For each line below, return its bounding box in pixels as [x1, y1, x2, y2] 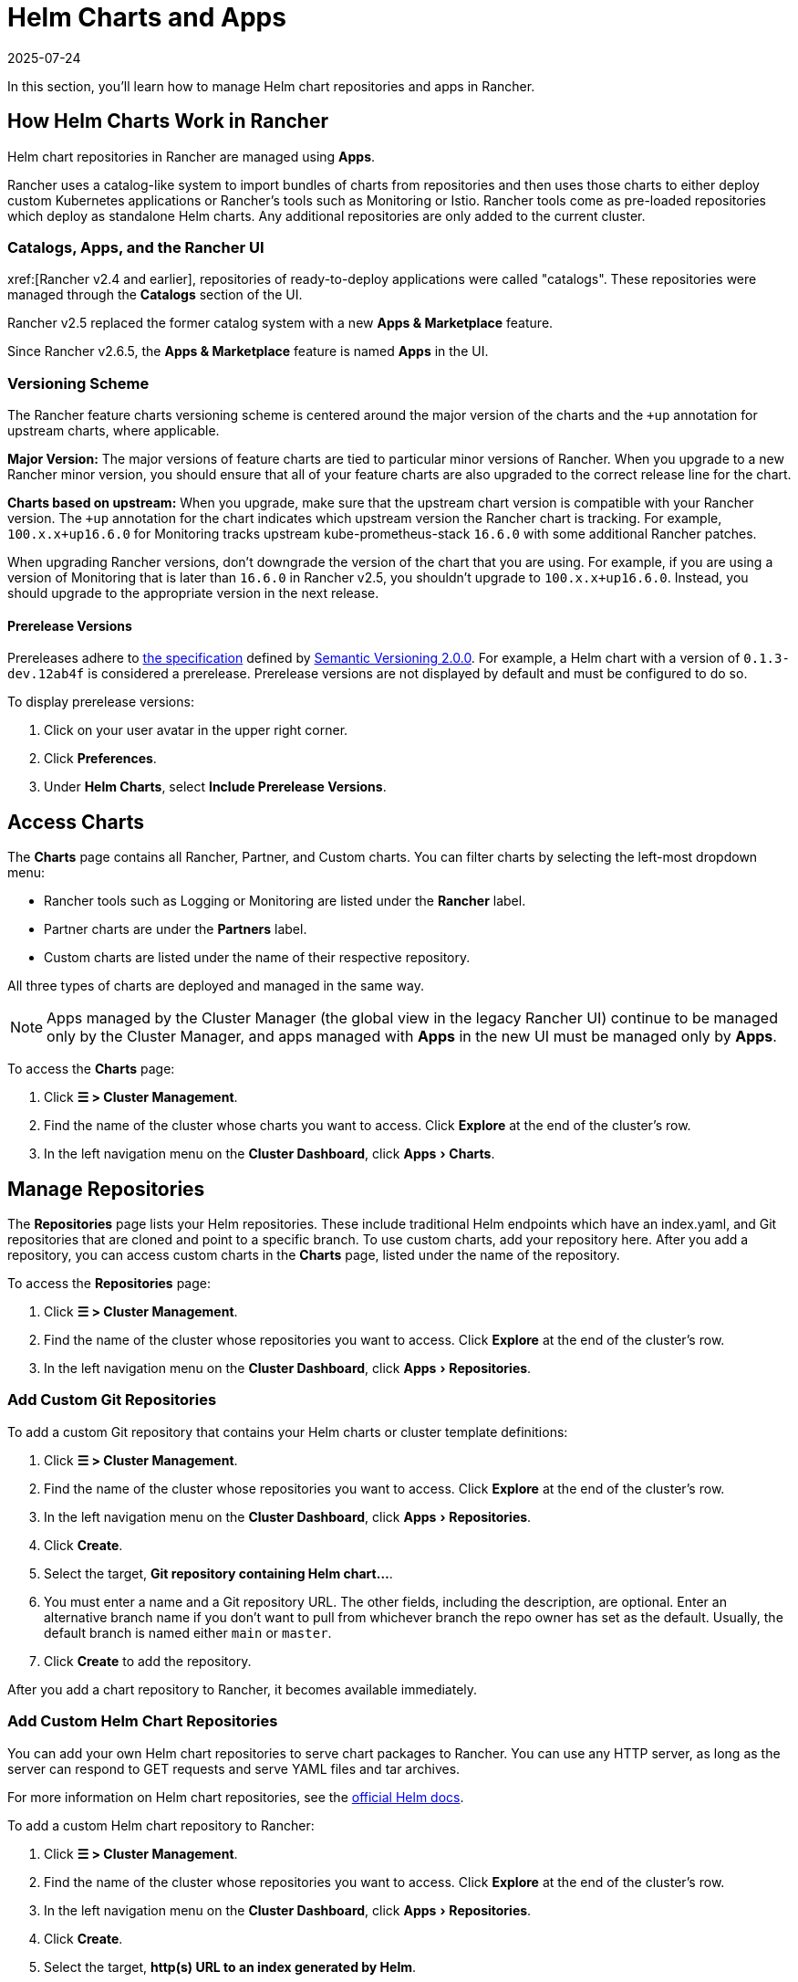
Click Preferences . [44, 750, 157, 767]
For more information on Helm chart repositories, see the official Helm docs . [7, 1788, 464, 1805]
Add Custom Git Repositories [7, 1390, 217, 1410]
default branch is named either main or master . [44, 1624, 332, 1641]
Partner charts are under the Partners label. [44, 921, 307, 938]
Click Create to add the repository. [44, 1652, 252, 1669]
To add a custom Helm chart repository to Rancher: [7, 1817, 315, 1833]
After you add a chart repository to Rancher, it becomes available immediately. [7, 1681, 478, 1697]
